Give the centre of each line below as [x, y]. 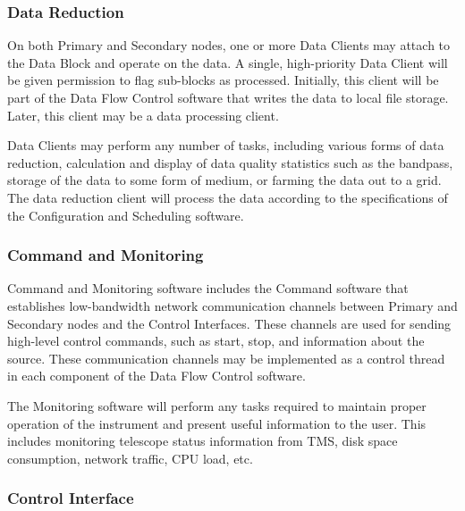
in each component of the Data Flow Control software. [156, 376]
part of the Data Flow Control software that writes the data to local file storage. [228, 97]
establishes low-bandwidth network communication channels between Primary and [232, 305]
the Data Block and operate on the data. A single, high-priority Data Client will [228, 62]
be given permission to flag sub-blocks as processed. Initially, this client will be [223, 80]
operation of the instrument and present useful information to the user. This [217, 423]
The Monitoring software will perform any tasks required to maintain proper [217, 405]
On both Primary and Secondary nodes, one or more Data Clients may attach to [229, 45]
